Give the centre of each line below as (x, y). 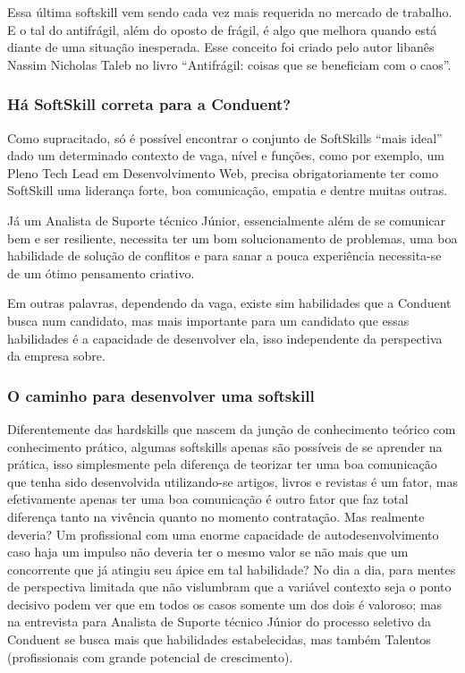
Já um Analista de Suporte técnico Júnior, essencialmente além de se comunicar (226, 220)
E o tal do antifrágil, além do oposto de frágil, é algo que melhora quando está (222, 29)
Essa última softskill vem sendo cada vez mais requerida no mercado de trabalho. (230, 12)
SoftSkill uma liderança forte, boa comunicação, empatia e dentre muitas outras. (228, 190)
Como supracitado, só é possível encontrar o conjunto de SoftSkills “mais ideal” (225, 137)
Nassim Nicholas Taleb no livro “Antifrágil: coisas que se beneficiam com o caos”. (229, 64)
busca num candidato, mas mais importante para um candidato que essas (208, 320)
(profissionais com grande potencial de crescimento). (150, 656)
